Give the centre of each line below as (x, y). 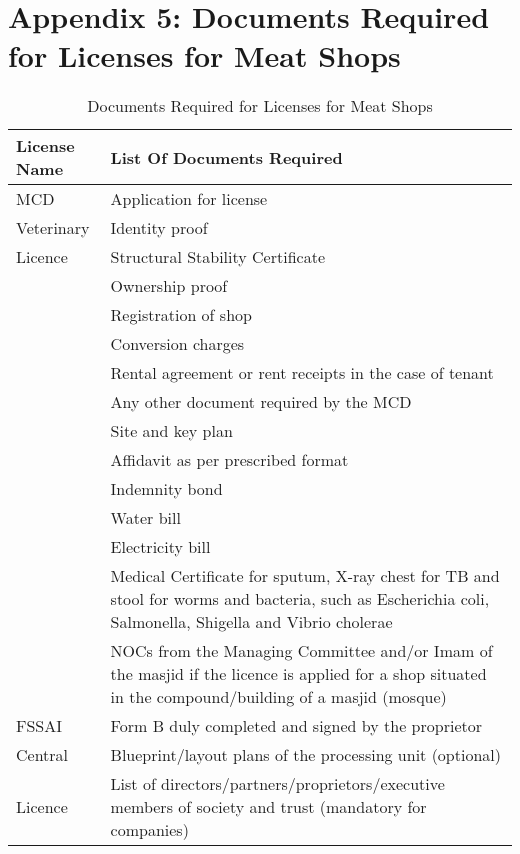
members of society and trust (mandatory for (268, 807)
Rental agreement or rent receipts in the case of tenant (302, 373)
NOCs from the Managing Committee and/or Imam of (301, 651)
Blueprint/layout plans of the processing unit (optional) (306, 755)
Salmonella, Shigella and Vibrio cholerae (251, 622)
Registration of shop (181, 315)
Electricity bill (160, 547)
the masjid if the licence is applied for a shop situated (298, 674)
